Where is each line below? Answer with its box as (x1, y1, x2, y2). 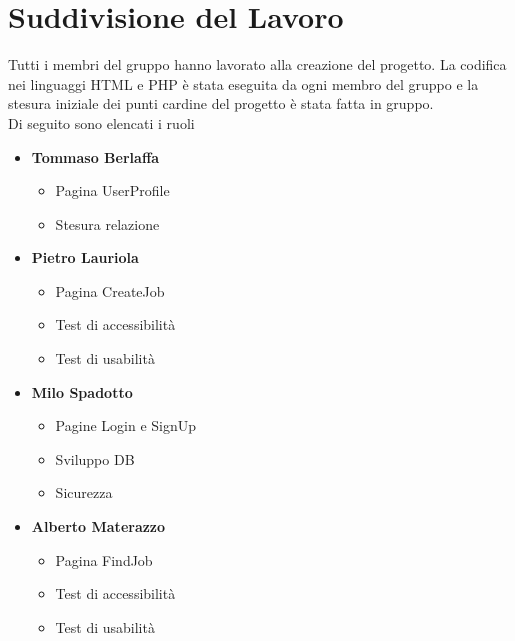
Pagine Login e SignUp (55, 415, 196, 436)
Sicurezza (55, 482, 113, 503)
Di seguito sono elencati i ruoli (8, 112, 195, 133)
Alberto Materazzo (31, 516, 166, 537)
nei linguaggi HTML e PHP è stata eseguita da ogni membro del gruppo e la (8, 73, 479, 94)
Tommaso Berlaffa (31, 146, 160, 167)
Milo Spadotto (31, 381, 133, 402)
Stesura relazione (55, 213, 160, 234)
